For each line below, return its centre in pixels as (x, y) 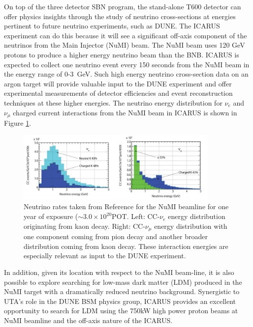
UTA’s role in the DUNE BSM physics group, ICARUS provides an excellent (120, 301)
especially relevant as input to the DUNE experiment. (105, 256)
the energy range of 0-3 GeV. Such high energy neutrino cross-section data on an (126, 74)
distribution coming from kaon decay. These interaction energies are (126, 246)
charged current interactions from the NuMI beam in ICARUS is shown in (125, 112)
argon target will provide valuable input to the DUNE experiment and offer (118, 83)
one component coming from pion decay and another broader (116, 236)
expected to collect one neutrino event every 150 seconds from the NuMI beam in (127, 64)
